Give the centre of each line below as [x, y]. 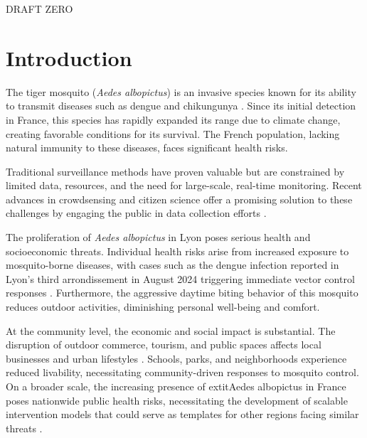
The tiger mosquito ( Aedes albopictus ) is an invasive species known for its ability [181, 91]
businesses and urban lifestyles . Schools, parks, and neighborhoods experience [176, 358]
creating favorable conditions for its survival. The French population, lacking [173, 133]
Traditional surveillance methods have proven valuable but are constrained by [175, 171]
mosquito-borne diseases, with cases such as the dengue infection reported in [172, 265]
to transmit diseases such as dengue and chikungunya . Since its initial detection [181, 106]
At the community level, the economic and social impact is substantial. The [171, 330]
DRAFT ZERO [39, 9]
